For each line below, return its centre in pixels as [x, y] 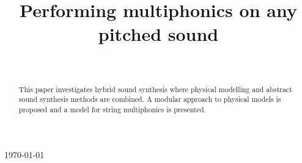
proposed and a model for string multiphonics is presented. [112, 110]
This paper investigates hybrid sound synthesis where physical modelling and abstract [155, 89]
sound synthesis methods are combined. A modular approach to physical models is [150, 99]
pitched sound [158, 34]
